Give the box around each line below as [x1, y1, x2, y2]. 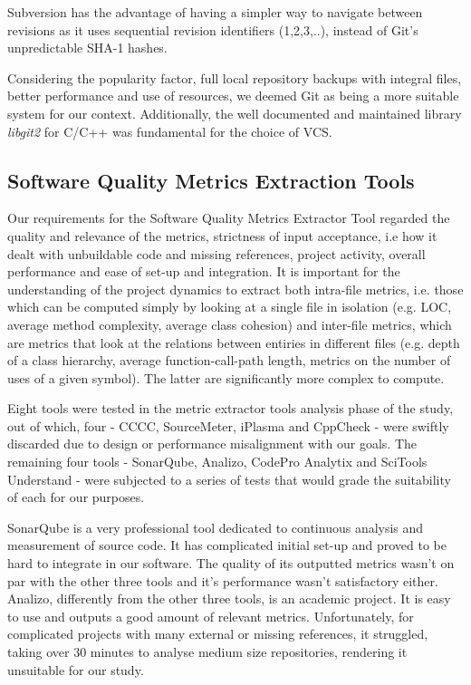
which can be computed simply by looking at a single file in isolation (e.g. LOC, [7, 297, 452, 316]
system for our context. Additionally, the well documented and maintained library [7, 103, 462, 122]
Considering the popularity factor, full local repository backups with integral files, [7, 68, 462, 87]
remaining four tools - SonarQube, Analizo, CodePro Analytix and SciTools [7, 452, 428, 471]
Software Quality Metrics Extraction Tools [7, 166, 415, 194]
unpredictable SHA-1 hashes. [7, 38, 168, 57]
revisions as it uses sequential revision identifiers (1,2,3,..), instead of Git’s [7, 20, 418, 39]
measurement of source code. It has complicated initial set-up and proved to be [7, 535, 447, 555]
